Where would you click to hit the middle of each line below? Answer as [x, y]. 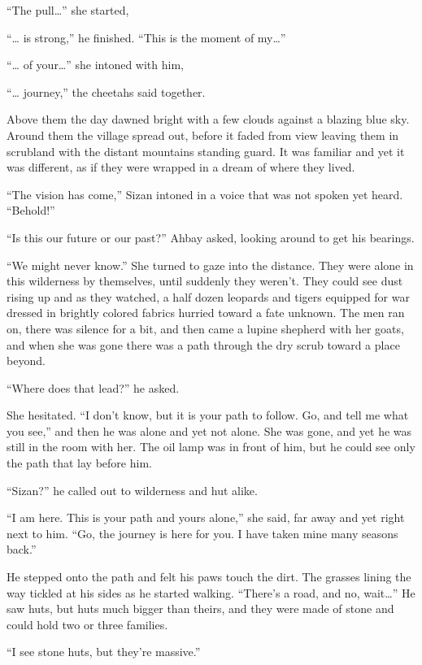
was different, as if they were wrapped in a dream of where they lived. [181, 167]
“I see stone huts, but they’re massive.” [104, 652]
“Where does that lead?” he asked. [93, 387]
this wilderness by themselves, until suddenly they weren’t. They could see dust [205, 281]
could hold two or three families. [87, 624]
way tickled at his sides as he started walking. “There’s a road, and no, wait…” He [211, 592]
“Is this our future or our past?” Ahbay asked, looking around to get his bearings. [211, 237]
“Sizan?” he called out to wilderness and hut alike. [132, 490]
